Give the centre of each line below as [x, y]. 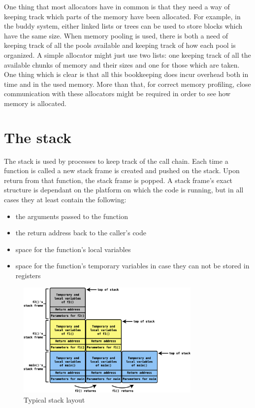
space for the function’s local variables [73, 249]
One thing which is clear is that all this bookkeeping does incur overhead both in [126, 74]
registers [28, 275]
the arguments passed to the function [72, 216]
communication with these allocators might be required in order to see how [117, 93]
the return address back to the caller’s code [81, 233]
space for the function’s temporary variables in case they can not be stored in [132, 266]
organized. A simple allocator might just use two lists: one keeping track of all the [127, 55]
